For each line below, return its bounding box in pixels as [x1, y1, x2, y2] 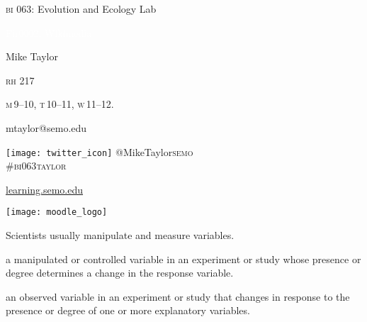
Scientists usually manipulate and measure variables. [6, 228, 235, 243]
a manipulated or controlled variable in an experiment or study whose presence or [6, 251, 361, 266]
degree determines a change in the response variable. [6, 265, 234, 280]
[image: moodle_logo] [6, 207, 108, 218]
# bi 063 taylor [6, 158, 67, 173]
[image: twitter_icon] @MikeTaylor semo [6, 144, 193, 159]
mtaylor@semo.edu [6, 120, 87, 135]
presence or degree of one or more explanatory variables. [6, 303, 250, 318]
